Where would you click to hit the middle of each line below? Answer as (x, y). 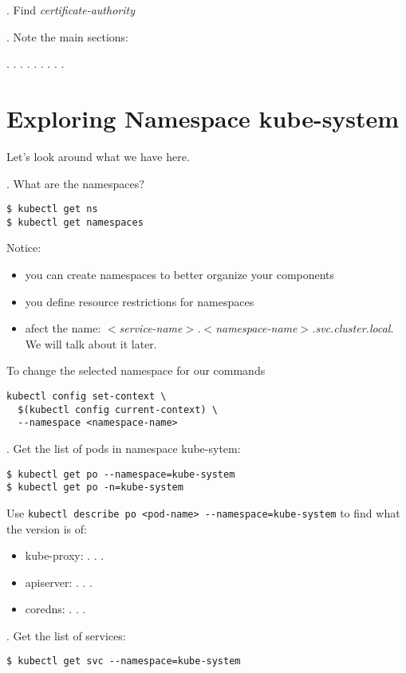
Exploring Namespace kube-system (203, 118)
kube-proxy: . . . (65, 555)
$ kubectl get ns (52, 209)
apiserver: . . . (59, 582)
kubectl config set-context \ (87, 396)
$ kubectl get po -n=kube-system (95, 488)
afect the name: (63, 328)
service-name (151, 328)
